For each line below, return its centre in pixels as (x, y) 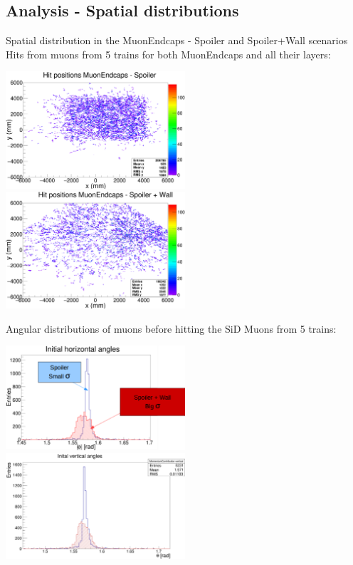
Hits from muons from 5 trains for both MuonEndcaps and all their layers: (168, 54)
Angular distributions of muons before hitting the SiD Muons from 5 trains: (171, 328)
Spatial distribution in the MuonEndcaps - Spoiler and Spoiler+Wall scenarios (177, 40)
